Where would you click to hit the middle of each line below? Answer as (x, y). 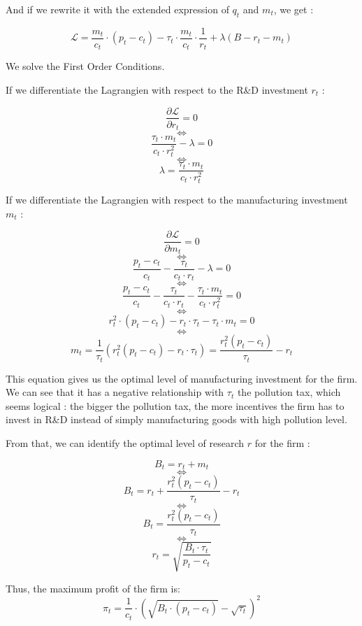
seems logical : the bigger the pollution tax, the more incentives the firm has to (175, 405)
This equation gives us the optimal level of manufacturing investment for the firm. (182, 378)
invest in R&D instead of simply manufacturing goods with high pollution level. (176, 419)
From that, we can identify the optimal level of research (125, 443)
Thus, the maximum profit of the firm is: (93, 588)
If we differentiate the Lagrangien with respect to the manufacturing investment (177, 200)
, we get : (294, 9)
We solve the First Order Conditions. (85, 66)
